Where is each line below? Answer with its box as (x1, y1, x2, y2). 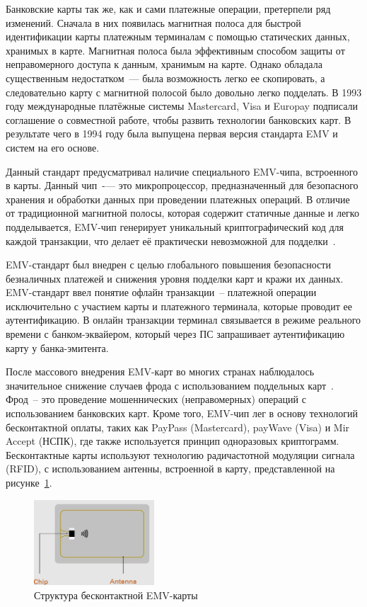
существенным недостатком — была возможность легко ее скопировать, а (6, 70, 325, 85)
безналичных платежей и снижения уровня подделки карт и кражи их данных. (6, 271, 344, 285)
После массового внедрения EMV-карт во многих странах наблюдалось (6, 364, 315, 379)
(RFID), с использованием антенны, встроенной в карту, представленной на (6, 461, 335, 476)
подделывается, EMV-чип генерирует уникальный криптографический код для (6, 219, 344, 234)
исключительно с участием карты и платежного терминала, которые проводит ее (6, 298, 352, 313)
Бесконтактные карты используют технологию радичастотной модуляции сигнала (6, 447, 355, 462)
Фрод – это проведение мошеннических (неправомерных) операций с (6, 392, 306, 407)
